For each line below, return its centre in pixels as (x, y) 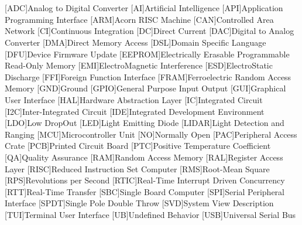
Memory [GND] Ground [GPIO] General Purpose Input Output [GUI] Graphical (145, 88)
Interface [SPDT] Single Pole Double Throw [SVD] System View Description (139, 203)
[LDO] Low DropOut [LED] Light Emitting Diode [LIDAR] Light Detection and (145, 123)
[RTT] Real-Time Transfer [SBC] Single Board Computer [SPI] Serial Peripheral (145, 191)
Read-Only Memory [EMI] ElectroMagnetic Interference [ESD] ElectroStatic (139, 65)
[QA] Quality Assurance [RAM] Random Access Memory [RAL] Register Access (144, 157)
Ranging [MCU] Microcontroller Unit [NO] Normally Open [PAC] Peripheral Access (151, 134)
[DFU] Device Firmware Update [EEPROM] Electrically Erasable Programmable (147, 54)
